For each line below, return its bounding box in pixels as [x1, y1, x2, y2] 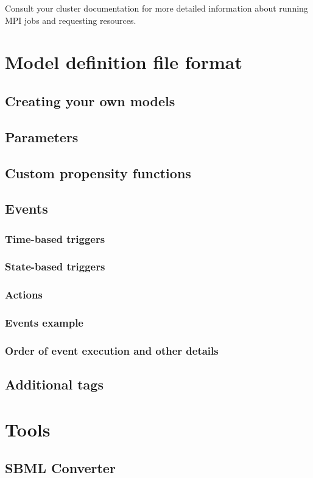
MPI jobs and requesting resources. [5, 13, 136, 26]
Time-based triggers [5, 231, 105, 246]
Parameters [5, 127, 79, 146]
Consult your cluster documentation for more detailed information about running [5, 2, 308, 14]
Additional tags [5, 375, 104, 394]
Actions [5, 287, 43, 302]
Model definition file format [5, 49, 242, 74]
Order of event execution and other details [5, 342, 219, 358]
